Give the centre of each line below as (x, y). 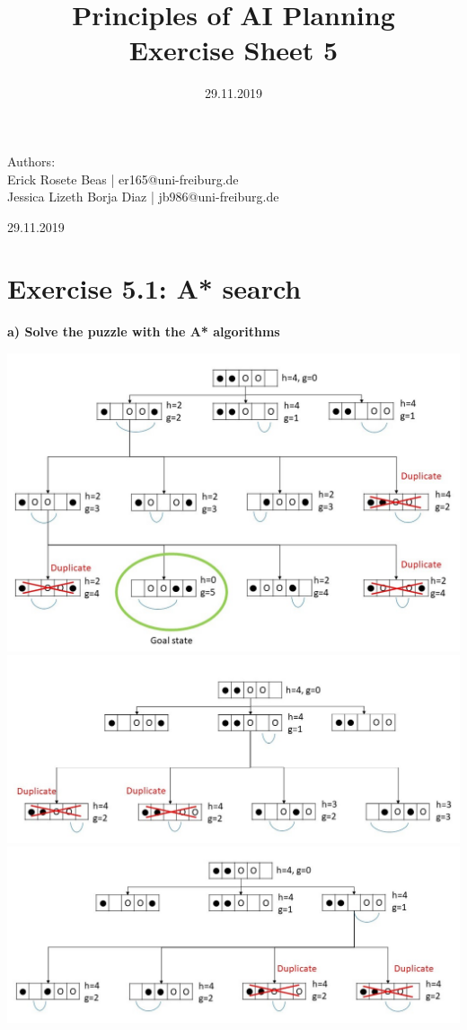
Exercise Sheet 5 (233, 50)
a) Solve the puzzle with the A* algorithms (144, 331)
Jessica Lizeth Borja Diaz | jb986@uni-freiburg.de (143, 197)
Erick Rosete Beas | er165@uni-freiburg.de (123, 179)
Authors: (31, 161)
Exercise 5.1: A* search (154, 288)
